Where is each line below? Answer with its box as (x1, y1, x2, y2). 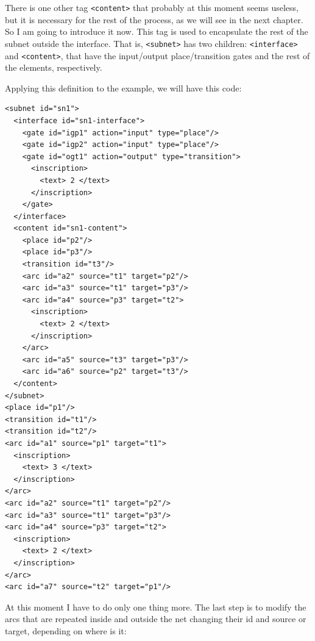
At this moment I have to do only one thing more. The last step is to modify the (5, 600, 306, 613)
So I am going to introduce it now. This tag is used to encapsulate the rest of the (5, 25, 308, 38)
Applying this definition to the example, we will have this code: (5, 81, 242, 94)
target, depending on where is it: (5, 624, 127, 637)
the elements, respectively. (5, 61, 102, 74)
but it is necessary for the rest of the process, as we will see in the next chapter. (5, 13, 303, 26)
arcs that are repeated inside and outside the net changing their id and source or (5, 612, 306, 625)
